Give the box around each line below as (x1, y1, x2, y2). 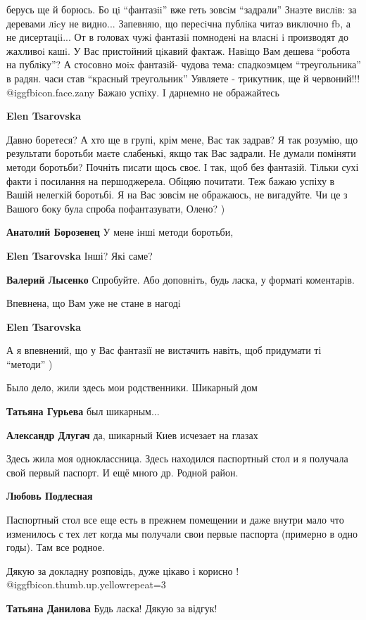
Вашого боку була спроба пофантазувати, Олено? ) (6, 201, 225, 215)
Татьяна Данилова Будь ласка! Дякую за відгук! (6, 601, 217, 615)
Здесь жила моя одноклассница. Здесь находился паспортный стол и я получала (6, 451, 348, 466)
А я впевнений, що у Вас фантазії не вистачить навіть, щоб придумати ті (6, 343, 322, 358)
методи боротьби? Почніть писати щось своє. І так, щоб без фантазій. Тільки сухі (6, 159, 359, 174)
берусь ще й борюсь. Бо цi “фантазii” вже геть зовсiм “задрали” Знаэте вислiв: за (6, 2, 357, 16)
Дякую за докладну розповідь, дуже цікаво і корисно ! (6, 563, 239, 578)
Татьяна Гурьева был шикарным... (6, 404, 160, 419)
